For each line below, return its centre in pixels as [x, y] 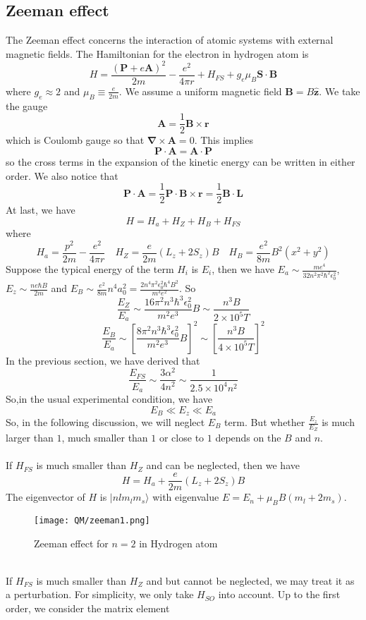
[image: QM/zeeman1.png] [92, 520]
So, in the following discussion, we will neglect [105, 422]
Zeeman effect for [71, 543]
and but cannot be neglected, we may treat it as [250, 580]
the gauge [27, 105]
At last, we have [41, 210]
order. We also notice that [62, 175]
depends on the [248, 438]
